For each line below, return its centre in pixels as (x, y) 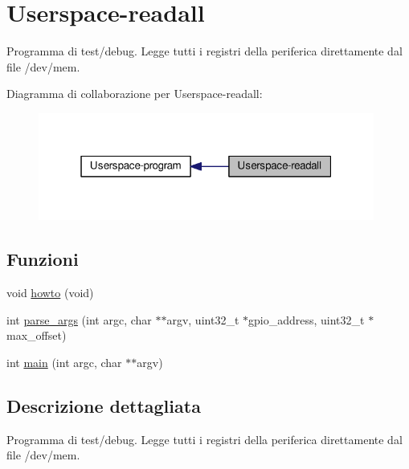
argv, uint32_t (203, 319)
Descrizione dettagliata (104, 406)
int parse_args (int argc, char (79, 319)
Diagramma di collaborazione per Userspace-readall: (135, 94)
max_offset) (37, 335)
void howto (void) (50, 293)
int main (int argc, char (64, 363)
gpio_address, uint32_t (307, 319)
